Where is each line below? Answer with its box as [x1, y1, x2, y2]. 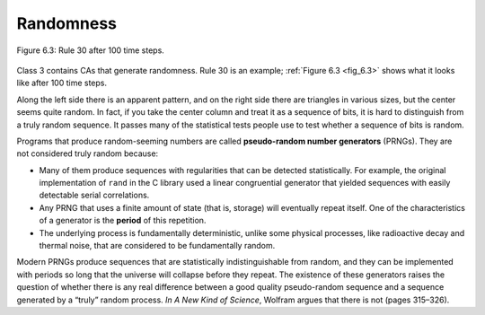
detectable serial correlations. [39, 189, 150, 201]
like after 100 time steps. [16, 77, 108, 89]
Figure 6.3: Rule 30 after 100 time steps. [16, 45, 165, 56]
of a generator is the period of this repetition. [39, 215, 207, 226]
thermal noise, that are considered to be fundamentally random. [39, 241, 276, 251]
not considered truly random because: [16, 148, 159, 159]
